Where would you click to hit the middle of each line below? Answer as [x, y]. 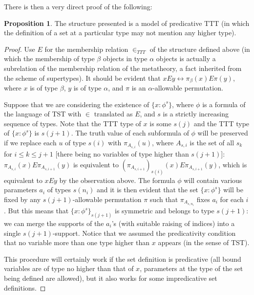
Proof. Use [20, 49]
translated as [113, 114]
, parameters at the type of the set [191, 268]
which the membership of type [49, 58]
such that [164, 199]
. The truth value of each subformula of [130, 133]
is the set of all [212, 142]
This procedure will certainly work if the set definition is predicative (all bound [123, 259]
